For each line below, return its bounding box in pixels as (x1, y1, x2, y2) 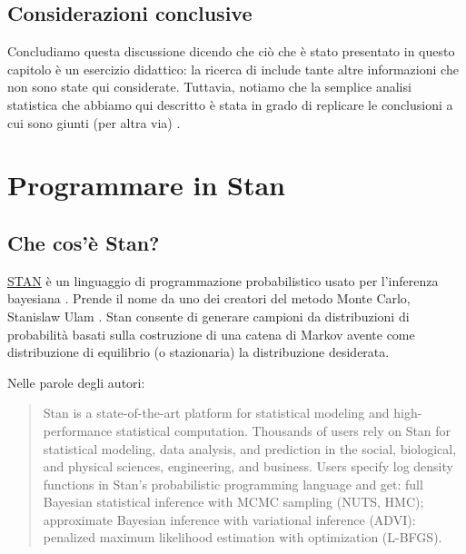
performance (43, 420, 113, 440)
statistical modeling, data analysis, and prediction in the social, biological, (43, 439, 457, 458)
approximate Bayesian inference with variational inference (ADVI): (43, 509, 416, 529)
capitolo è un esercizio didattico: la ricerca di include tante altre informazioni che (7, 59, 459, 78)
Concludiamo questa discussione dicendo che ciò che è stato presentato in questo (7, 42, 455, 61)
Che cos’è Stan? (7, 228, 160, 256)
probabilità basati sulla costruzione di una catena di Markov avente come (7, 324, 415, 343)
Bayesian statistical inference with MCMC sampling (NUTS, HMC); (43, 492, 424, 511)
